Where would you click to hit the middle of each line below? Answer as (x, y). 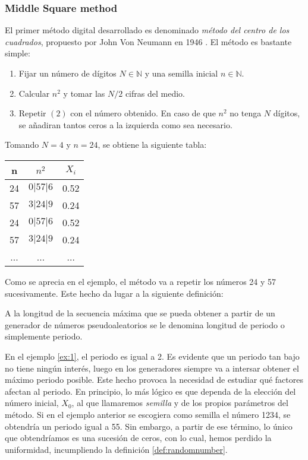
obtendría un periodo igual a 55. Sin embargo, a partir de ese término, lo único (149, 426)
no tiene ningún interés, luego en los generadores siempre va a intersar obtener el (152, 368)
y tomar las (84, 93)
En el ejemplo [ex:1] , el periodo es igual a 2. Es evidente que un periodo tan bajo (152, 356)
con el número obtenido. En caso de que (143, 113)
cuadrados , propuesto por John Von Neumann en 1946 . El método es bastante (148, 41)
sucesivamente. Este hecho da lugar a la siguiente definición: (114, 293)
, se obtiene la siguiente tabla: (152, 145)
